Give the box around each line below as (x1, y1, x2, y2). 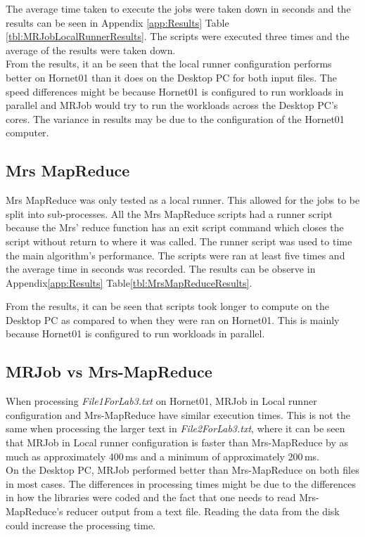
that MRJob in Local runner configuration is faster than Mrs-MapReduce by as (6, 435, 349, 450)
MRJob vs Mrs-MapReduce (6, 361, 212, 382)
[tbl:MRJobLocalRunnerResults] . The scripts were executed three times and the (6, 29, 350, 44)
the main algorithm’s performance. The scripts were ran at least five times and (6, 247, 345, 262)
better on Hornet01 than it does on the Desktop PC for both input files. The (6, 70, 337, 84)
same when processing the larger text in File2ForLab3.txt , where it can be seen (6, 421, 345, 436)
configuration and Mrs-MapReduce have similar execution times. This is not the (6, 407, 350, 422)
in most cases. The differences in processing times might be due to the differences (6, 476, 357, 491)
